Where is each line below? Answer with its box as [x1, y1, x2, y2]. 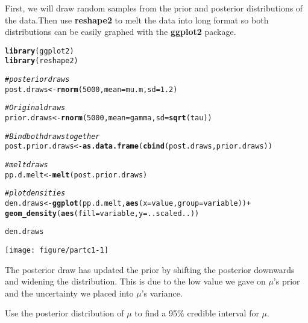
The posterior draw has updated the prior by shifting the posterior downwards [5, 263, 295, 275]
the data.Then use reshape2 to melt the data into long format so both [5, 13, 269, 26]
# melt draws [5, 161, 48, 170]
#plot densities [5, 189, 66, 198]
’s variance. [141, 286, 183, 299]
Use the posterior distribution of [5, 307, 124, 319]
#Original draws [5, 103, 66, 112]
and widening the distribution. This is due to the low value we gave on [5, 275, 266, 288]
